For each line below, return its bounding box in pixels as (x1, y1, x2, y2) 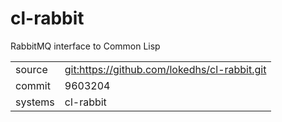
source (15, 62, 48, 76)
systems (15, 95, 55, 109)
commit (15, 78, 51, 92)
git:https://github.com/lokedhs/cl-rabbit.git (64, 62, 267, 76)
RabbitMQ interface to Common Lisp (10, 40, 161, 52)
